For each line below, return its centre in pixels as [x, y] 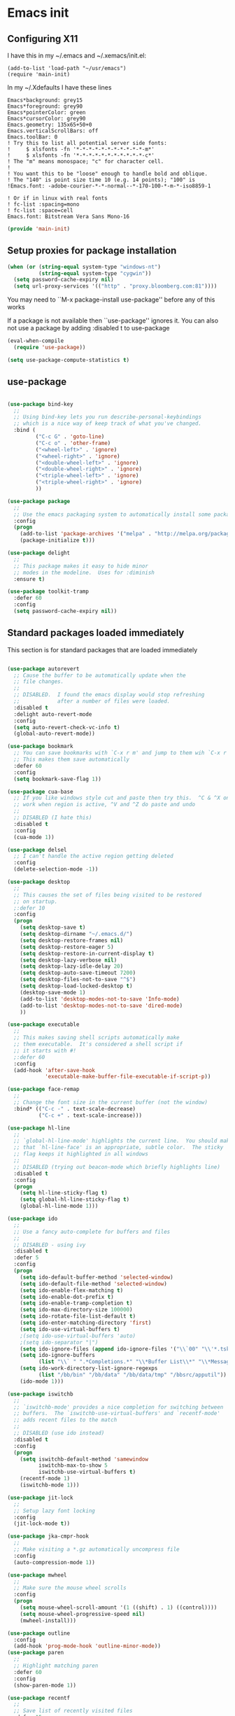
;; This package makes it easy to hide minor [81, 566]
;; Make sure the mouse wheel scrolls [70, 1588]
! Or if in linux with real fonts [58, 198]
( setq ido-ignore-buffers [58, 1356]
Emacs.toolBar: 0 [33, 137]
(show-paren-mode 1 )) [45, 1685]
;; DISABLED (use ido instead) [59, 1433]
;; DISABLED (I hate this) [53, 818]
